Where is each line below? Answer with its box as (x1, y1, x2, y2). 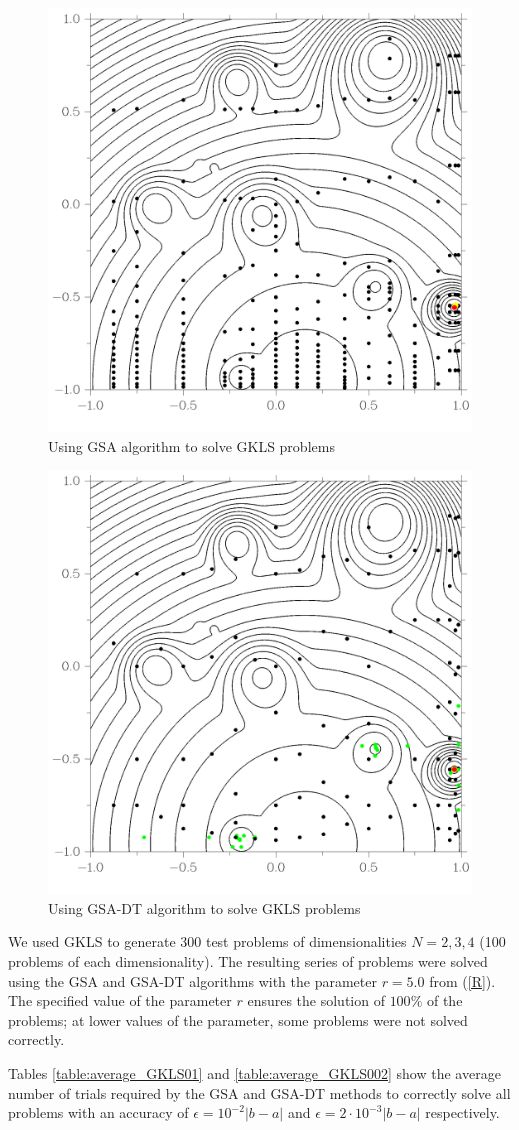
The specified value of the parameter (8, 990, 232, 1011)
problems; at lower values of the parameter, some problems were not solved (8, 1009, 468, 1030)
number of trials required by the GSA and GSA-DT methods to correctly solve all (8, 1082, 511, 1103)
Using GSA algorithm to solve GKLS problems (48, 435, 335, 456)
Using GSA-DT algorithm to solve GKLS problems (48, 897, 361, 918)
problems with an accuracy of (8, 1102, 189, 1123)
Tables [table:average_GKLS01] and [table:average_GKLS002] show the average (8, 1062, 501, 1083)
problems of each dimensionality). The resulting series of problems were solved (8, 950, 488, 971)
